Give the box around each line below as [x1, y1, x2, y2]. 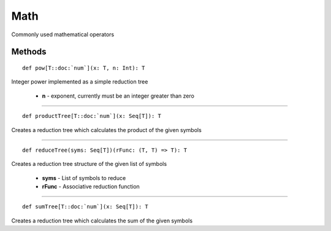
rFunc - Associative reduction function [42, 183, 140, 190]
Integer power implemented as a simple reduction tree [11, 78, 148, 85]
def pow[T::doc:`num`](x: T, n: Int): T [22, 65, 145, 71]
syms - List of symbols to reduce [42, 174, 126, 181]
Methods [11, 47, 47, 57]
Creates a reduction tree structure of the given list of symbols [11, 160, 167, 168]
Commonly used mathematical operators [11, 31, 115, 38]
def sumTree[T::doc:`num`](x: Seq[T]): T [22, 203, 148, 210]
